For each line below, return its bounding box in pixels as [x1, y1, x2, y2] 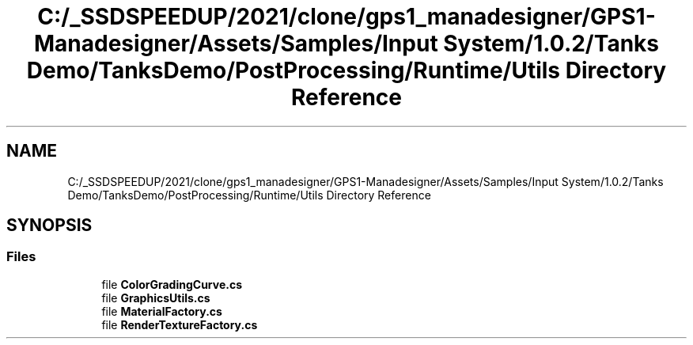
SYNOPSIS [6, 215, 93, 236]
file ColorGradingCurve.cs [101, 277, 243, 291]
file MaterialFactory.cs [101, 304, 222, 318]
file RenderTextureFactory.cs [101, 317, 258, 332]
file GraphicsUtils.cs [101, 290, 210, 305]
